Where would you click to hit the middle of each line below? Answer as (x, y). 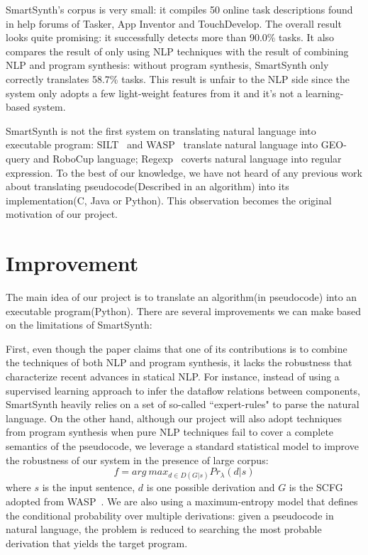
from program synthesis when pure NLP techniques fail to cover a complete (170, 432)
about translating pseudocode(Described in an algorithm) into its (147, 186)
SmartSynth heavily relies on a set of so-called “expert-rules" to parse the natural (183, 404)
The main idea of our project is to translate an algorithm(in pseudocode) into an (182, 297)
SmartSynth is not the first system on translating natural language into (161, 130)
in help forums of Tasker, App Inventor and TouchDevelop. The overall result (174, 23)
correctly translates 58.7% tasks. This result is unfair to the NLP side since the (178, 78)
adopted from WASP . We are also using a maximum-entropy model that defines (182, 501)
